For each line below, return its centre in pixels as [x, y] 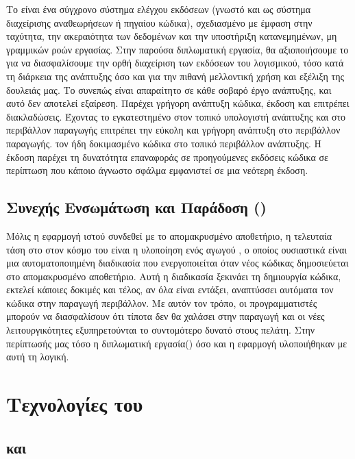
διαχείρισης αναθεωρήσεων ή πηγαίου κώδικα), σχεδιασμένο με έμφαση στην [159, 22]
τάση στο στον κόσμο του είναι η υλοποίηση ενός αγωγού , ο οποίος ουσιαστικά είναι [177, 249]
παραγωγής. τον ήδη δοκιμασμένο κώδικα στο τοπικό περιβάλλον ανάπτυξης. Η [164, 143]
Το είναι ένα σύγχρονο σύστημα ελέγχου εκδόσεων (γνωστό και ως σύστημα [159, 9]
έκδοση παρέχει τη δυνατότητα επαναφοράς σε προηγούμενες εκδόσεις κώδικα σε [167, 157]
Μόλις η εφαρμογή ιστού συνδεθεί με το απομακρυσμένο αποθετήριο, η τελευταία [169, 235]
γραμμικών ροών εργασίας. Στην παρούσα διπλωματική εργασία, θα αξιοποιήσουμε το [177, 49]
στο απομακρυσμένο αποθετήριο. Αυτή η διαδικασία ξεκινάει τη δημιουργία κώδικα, [174, 276]
